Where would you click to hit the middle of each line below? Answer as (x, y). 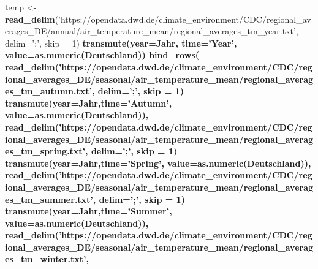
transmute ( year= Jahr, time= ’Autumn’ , (89, 103)
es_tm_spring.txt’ (45, 151)
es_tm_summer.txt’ (49, 199)
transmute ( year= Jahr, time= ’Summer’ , (89, 211)
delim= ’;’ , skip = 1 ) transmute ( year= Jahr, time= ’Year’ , (121, 43)
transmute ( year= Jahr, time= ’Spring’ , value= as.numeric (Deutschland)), (158, 163)
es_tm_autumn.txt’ (49, 91)
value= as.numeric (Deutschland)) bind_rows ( (102, 55)
